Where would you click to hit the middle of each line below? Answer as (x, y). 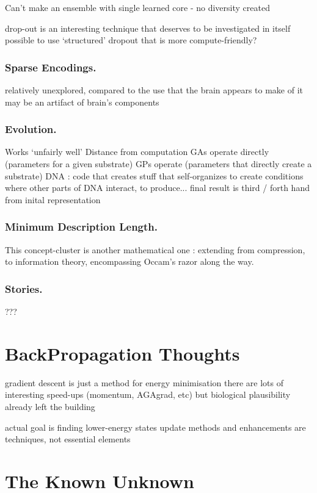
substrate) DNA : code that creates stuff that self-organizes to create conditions (154, 175)
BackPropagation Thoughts (122, 353)
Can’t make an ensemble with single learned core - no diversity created (137, 7)
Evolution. (31, 129)
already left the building (50, 406)
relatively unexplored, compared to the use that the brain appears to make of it (154, 90)
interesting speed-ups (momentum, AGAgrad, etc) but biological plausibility (148, 394)
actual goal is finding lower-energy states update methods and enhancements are (155, 427)
